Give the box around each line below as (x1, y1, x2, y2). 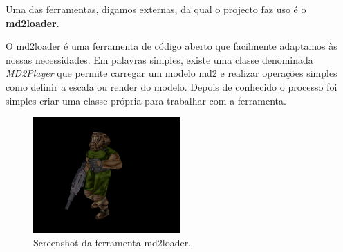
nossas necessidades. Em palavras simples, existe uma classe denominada (6, 52, 313, 66)
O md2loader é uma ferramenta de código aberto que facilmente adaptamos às (6, 39, 337, 53)
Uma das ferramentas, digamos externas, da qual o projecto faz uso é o (6, 2, 306, 16)
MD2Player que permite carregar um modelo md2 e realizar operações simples (6, 66, 337, 80)
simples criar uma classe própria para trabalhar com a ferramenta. (6, 93, 286, 107)
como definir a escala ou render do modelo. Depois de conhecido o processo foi (6, 79, 337, 93)
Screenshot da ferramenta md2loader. (33, 235, 192, 249)
